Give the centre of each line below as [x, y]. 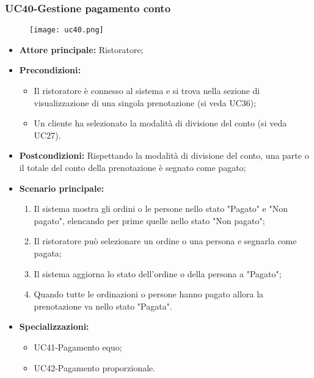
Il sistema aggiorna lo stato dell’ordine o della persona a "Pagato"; [158, 273]
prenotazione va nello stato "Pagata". [103, 306]
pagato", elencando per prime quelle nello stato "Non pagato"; [149, 220]
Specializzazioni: [54, 326]
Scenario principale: [62, 188]
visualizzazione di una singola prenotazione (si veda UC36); [145, 102]
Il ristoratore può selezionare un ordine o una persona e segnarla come [165, 241]
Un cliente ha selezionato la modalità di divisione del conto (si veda [160, 123]
